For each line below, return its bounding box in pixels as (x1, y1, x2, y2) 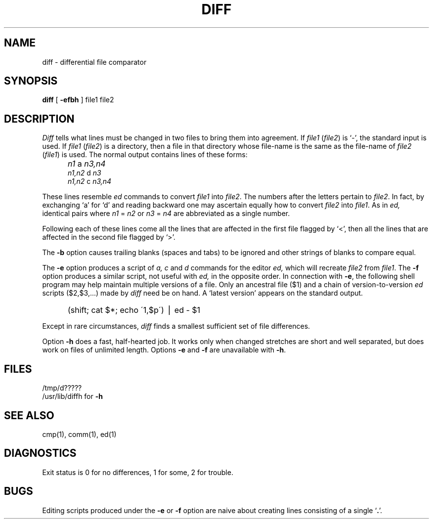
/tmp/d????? (42, 384, 82, 392)
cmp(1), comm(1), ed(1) (42, 430, 117, 438)
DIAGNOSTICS (4, 447, 77, 460)
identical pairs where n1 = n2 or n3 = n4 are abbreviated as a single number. (42, 209, 290, 218)
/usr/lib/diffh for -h (42, 392, 103, 401)
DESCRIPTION (4, 112, 75, 125)
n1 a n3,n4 (68, 159, 106, 169)
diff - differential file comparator (42, 57, 147, 66)
